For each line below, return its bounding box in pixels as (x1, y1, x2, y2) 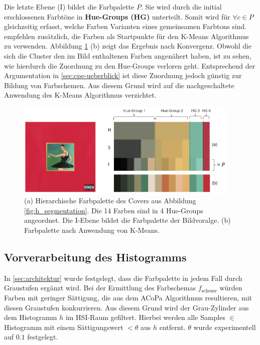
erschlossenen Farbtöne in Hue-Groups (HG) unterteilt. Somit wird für (4, 11, 230, 22)
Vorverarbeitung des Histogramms (4, 249, 187, 264)
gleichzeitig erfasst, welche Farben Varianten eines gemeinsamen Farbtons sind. (4, 21, 247, 32)
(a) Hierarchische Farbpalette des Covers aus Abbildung (24, 195, 196, 206)
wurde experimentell (193, 321, 256, 332)
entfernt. (159, 321, 186, 332)
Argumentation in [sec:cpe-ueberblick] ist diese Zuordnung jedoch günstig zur (4, 70, 242, 81)
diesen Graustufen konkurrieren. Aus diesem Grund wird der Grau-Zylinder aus (4, 302, 249, 312)
